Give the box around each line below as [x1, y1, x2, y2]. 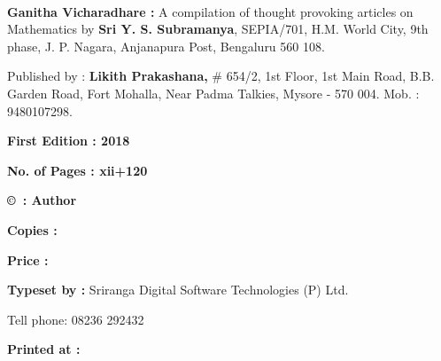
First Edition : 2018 [7, 131, 130, 150]
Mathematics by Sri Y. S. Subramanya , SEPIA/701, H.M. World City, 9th [7, 20, 429, 38]
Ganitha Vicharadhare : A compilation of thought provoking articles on [7, 2, 414, 20]
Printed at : [7, 340, 81, 358]
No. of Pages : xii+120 [7, 161, 148, 179]
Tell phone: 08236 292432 [7, 310, 144, 328]
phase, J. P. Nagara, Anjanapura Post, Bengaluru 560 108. [7, 36, 325, 55]
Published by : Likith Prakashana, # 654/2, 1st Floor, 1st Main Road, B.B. [7, 67, 435, 85]
